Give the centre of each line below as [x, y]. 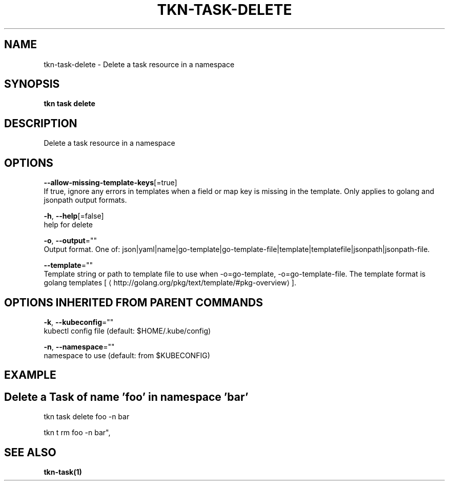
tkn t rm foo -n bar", [77, 433]
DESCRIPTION [41, 123]
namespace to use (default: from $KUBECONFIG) [127, 355]
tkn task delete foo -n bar [87, 417]
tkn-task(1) [63, 472]
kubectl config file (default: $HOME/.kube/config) [127, 331]
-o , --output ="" [70, 241]
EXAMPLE [30, 375]
